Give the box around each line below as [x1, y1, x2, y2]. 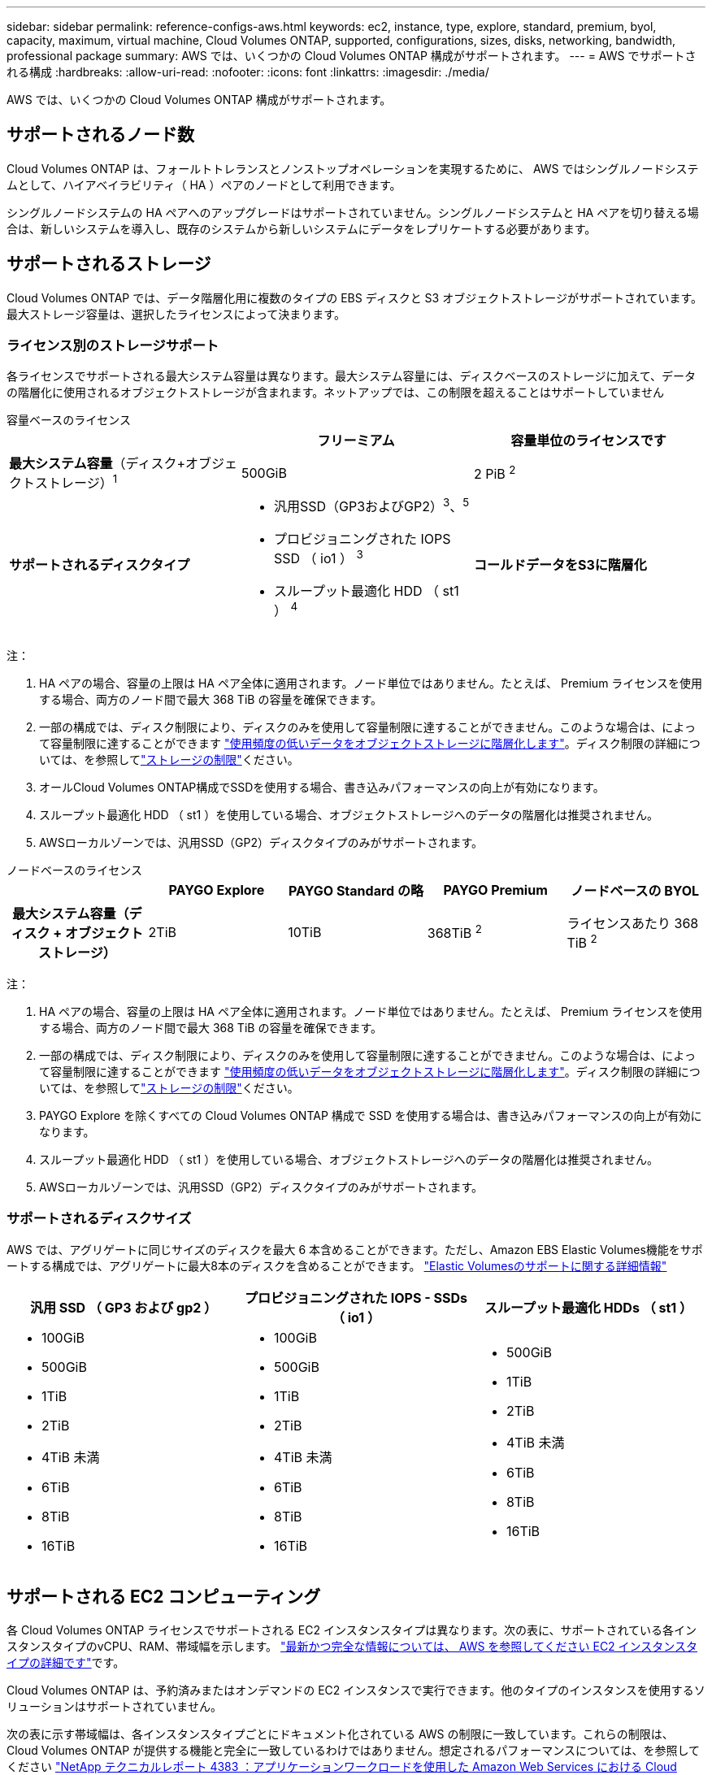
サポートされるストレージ [7, 254, 211, 275]
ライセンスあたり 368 [567, 915, 699, 932]
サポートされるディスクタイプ [9, 557, 190, 574]
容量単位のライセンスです [510, 432, 666, 449]
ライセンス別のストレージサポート [7, 337, 219, 354]
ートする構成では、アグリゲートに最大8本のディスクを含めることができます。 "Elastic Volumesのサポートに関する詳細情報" [7, 1258, 667, 1273]
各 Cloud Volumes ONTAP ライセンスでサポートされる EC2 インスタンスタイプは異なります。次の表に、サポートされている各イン [7, 1623, 697, 1638]
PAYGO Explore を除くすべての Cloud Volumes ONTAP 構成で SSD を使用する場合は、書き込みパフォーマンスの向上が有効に [39, 1108, 702, 1122]
